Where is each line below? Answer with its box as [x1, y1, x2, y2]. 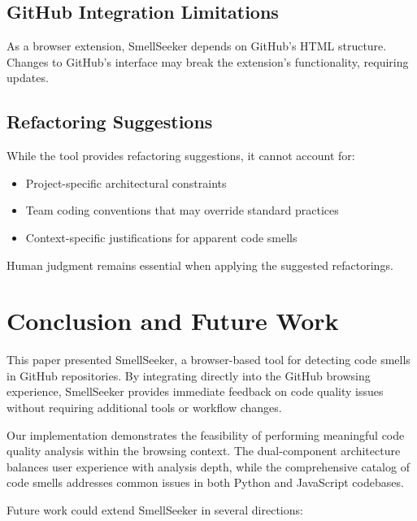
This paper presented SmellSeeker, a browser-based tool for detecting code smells [7, 351, 410, 368]
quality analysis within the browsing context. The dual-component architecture [7, 442, 401, 459]
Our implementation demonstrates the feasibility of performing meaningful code [7, 426, 405, 443]
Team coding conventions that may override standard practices [25, 202, 339, 219]
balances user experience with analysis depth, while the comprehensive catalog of [7, 458, 410, 475]
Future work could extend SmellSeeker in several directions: [7, 501, 303, 519]
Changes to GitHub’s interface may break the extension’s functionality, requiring [7, 53, 409, 70]
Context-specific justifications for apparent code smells [25, 228, 298, 245]
